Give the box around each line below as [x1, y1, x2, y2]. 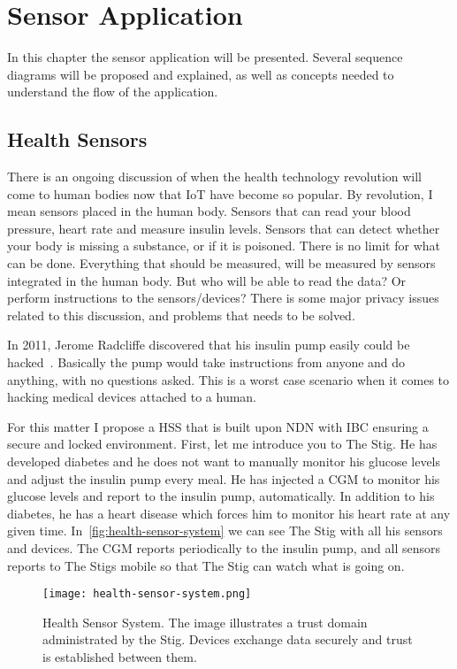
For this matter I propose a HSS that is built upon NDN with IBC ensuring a [7, 417, 429, 435]
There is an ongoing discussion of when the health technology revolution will [7, 167, 423, 186]
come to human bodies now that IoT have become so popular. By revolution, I [7, 184, 433, 203]
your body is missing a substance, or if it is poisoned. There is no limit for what [7, 236, 440, 255]
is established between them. [42, 648, 197, 666]
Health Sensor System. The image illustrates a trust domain [42, 612, 368, 631]
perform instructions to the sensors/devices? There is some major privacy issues [7, 288, 439, 307]
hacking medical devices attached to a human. [7, 388, 257, 406]
